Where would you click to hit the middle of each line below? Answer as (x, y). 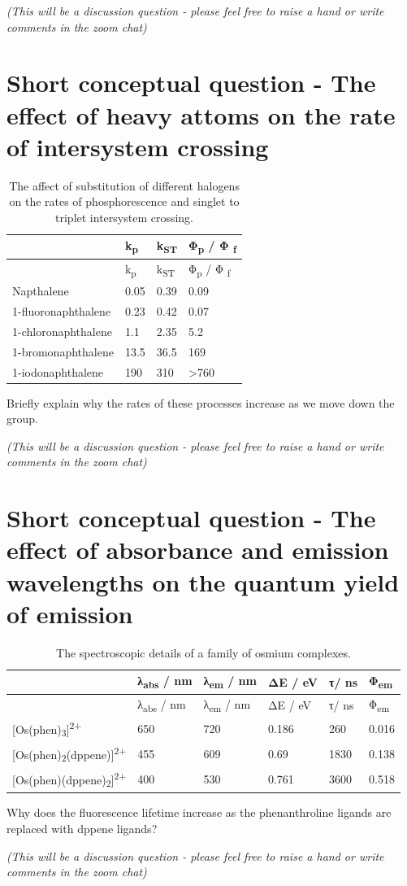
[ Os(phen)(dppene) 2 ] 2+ (69, 779)
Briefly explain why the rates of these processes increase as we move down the (201, 402)
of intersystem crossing (138, 146)
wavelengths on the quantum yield (203, 581)
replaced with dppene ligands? (82, 829)
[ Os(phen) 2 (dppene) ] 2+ (69, 754)
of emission (70, 613)
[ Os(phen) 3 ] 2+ (47, 729)
